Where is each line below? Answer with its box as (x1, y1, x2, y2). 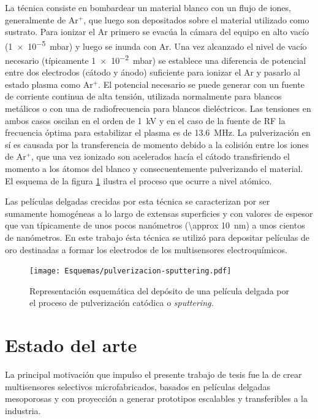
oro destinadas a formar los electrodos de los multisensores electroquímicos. (5, 243, 287, 256)
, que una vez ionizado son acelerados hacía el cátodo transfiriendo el (31, 150, 290, 163)
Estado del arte (5, 332, 137, 358)
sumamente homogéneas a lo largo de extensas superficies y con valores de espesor (5, 206, 313, 219)
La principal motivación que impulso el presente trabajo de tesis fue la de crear (5, 368, 302, 381)
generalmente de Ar (5, 13, 78, 26)
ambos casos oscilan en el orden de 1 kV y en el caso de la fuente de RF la (5, 114, 286, 127)
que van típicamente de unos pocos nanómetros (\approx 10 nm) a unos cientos (5, 219, 305, 232)
